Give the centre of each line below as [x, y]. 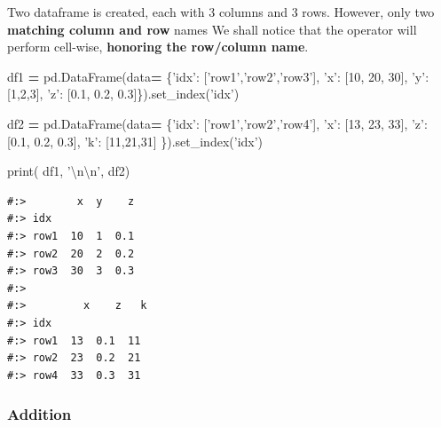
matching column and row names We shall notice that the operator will [212, 29]
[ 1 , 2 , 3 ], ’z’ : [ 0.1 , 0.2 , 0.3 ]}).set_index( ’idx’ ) [123, 94]
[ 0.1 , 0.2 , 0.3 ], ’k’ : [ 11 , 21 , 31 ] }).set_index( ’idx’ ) [135, 141]
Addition [39, 414]
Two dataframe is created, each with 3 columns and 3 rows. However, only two [221, 12]
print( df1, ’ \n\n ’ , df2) [69, 171]
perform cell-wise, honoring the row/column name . [158, 47]
